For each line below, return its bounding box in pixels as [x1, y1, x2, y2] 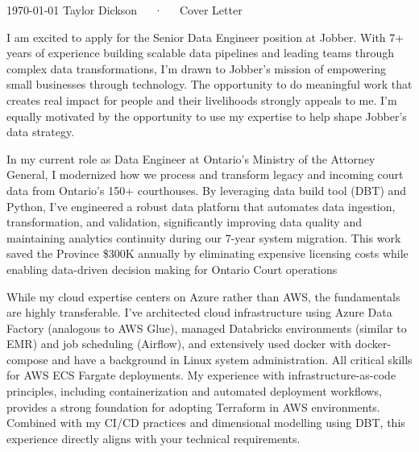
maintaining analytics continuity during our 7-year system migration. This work [6, 229, 401, 246]
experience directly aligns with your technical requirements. [6, 429, 301, 446]
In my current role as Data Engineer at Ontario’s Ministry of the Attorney [6, 150, 375, 167]
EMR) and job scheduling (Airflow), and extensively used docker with [6, 335, 352, 352]
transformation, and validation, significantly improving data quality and [6, 214, 362, 230]
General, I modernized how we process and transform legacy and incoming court [6, 166, 404, 183]
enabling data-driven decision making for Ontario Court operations [6, 260, 338, 277]
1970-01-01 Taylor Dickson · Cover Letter [6, 2, 243, 18]
